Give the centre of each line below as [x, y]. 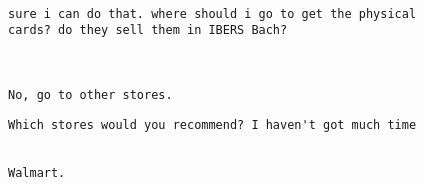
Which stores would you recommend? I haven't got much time [212, 125]
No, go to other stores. [90, 94]
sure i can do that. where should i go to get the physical [212, 13]
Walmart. [37, 172]
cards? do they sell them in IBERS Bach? [148, 30]
